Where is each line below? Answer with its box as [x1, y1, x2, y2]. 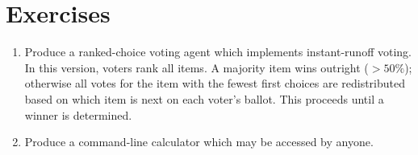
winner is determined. [24, 106, 132, 123]
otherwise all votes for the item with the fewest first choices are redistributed [24, 75, 405, 92]
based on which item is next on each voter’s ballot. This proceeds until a [24, 90, 384, 107]
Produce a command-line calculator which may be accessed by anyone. [24, 133, 374, 150]
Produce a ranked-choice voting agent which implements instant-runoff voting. [24, 43, 412, 60]
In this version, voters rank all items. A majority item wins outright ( [24, 59, 369, 75]
